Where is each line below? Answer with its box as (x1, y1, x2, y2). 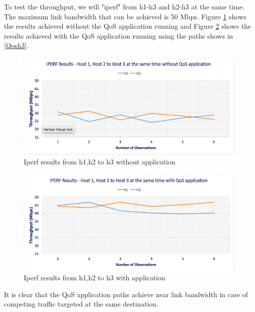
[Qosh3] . (4, 40, 29, 51)
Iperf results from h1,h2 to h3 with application (24, 272, 165, 283)
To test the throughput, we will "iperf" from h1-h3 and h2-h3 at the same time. (4, 1, 245, 11)
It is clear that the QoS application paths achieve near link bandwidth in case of (4, 289, 248, 299)
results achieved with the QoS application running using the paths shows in (4, 30, 233, 41)
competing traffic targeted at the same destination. (4, 299, 158, 309)
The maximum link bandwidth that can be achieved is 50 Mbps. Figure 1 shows (4, 11, 247, 21)
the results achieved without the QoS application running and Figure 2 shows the (4, 21, 251, 31)
